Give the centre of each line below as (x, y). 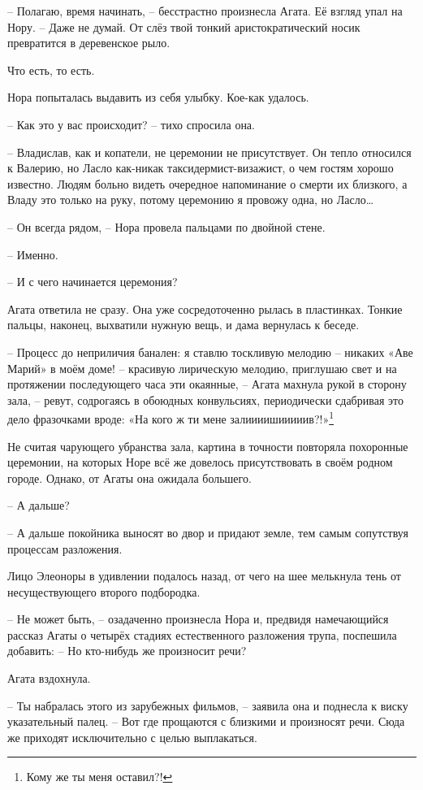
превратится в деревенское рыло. (89, 43)
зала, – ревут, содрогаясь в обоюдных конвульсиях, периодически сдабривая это (205, 399)
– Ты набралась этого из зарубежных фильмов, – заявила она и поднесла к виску (208, 705)
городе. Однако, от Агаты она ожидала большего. (129, 477)
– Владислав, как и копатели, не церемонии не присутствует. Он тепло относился (209, 152)
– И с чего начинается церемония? (93, 282)
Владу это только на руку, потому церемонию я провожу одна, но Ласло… (191, 200)
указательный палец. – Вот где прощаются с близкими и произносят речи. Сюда (206, 721)
